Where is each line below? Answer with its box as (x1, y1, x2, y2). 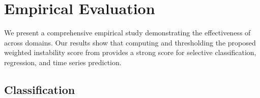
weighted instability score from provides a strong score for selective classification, (4, 47, 256, 58)
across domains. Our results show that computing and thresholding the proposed (4, 37, 256, 47)
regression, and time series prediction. (4, 57, 122, 67)
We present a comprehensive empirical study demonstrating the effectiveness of (4, 27, 251, 38)
